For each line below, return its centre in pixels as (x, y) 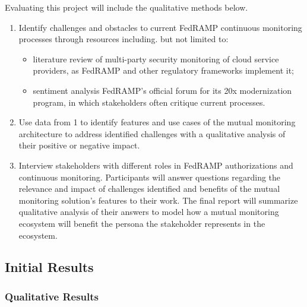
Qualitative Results (52, 296)
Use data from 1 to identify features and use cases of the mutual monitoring (157, 122)
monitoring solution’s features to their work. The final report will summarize (158, 200)
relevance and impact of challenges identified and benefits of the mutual (149, 189)
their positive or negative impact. (79, 145)
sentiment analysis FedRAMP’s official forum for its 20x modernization (162, 90)
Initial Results (49, 267)
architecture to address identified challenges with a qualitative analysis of (152, 133)
